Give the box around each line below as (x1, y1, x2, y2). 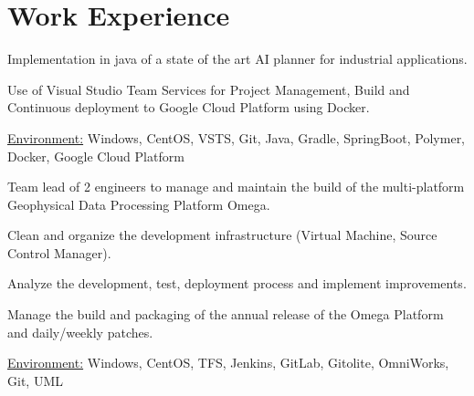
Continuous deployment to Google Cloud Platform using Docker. (7, 98, 370, 117)
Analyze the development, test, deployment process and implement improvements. (7, 274, 467, 293)
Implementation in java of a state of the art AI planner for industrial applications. (7, 49, 468, 68)
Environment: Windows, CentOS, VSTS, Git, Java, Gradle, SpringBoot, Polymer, (7, 128, 466, 147)
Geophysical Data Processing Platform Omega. (7, 194, 270, 214)
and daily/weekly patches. (7, 322, 153, 341)
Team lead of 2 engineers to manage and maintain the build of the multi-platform (7, 177, 465, 196)
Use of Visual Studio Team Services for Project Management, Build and (7, 79, 410, 99)
